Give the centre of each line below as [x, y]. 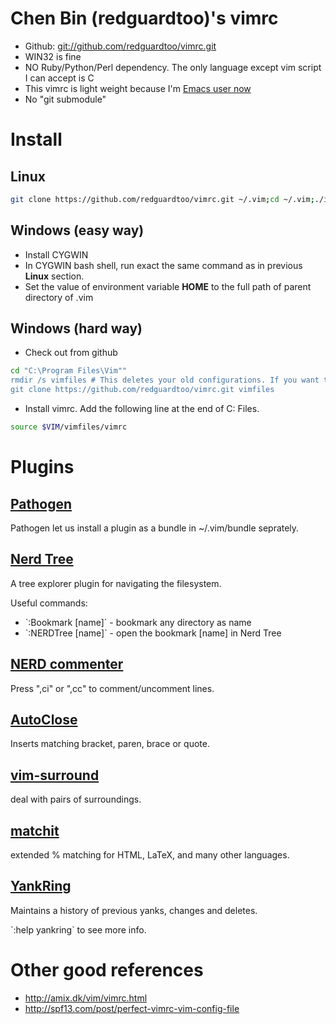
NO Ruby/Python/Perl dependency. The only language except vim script [173, 67]
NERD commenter [67, 664]
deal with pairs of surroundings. [76, 799]
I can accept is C [59, 78]
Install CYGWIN [56, 254]
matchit [35, 830]
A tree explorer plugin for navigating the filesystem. [116, 583]
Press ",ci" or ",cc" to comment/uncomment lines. [112, 688]
